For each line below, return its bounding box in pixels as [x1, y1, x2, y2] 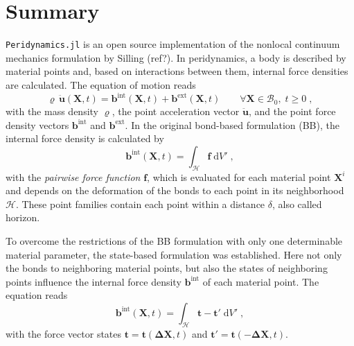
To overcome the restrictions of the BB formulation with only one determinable [6, 234, 343, 248]
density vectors [6, 117, 69, 132]
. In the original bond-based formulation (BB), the [125, 117, 339, 132]
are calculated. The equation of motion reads [6, 77, 196, 92]
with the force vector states [6, 326, 122, 340]
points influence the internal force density [6, 274, 182, 288]
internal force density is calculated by [6, 131, 164, 146]
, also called [272, 196, 322, 211]
